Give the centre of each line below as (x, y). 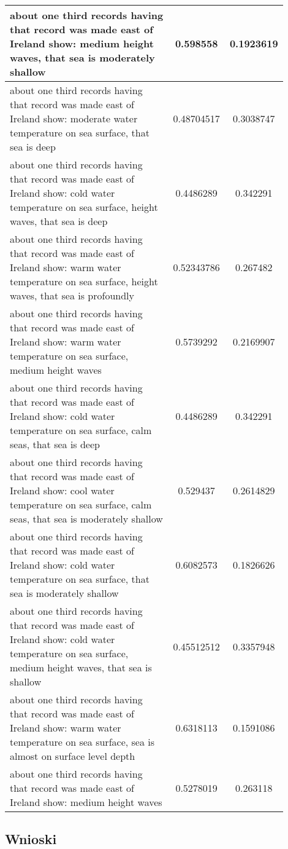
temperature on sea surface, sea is (82, 742)
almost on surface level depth (73, 756)
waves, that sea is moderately (82, 57)
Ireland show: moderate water (74, 118)
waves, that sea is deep (59, 221)
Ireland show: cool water (62, 490)
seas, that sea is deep (55, 444)
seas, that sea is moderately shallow (86, 519)
